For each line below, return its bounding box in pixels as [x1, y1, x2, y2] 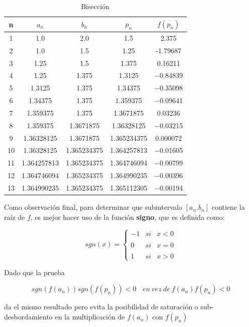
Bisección [80, 1, 110, 11]
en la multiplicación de [55, 311, 125, 322]
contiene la [211, 202, 245, 212]
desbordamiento [4, 311, 53, 322]
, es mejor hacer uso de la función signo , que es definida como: [30, 211, 225, 222]
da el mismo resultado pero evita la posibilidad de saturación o [4, 301, 198, 312]
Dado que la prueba [4, 267, 65, 277]
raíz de [4, 211, 25, 222]
